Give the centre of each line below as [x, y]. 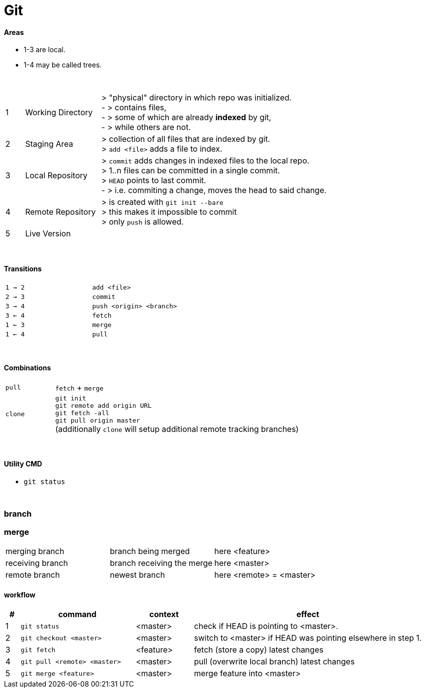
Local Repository [56, 176]
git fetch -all [82, 413]
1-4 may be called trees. [63, 65]
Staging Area [49, 144]
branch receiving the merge [161, 563]
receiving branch [37, 563]
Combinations [28, 368]
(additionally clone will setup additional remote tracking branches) [177, 429]
